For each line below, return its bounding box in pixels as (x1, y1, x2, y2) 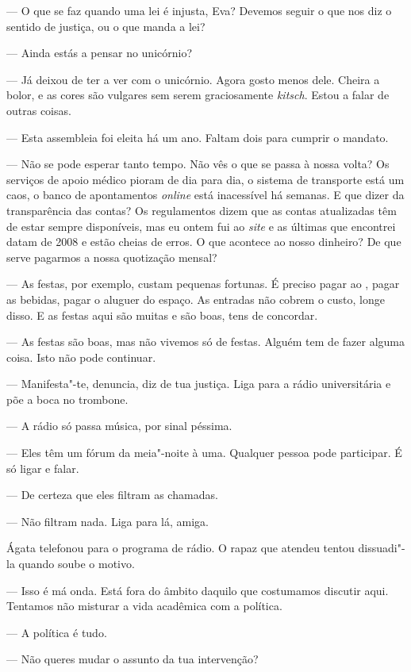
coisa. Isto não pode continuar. (6, 348, 156, 365)
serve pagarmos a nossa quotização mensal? (6, 248, 217, 265)
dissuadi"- (358, 540, 405, 556)
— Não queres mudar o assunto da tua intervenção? (6, 651, 259, 667)
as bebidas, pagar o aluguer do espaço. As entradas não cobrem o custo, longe (6, 290, 385, 307)
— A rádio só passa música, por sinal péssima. (6, 417, 232, 434)
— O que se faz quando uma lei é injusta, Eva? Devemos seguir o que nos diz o (6, 2, 392, 18)
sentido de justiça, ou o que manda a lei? (6, 17, 205, 34)
